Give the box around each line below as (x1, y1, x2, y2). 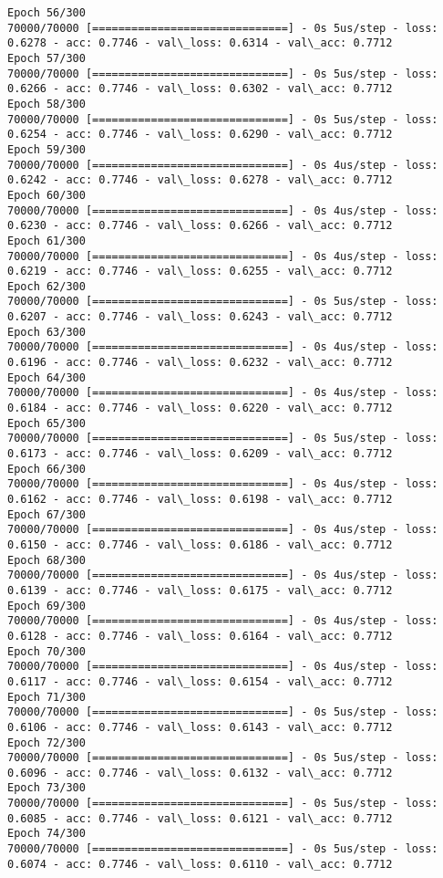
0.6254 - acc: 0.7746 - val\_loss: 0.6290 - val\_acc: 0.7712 (7, 128, 393, 141)
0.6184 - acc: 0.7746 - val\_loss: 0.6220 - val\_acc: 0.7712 (7, 402, 393, 415)
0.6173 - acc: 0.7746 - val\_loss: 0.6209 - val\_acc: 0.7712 (7, 447, 393, 461)
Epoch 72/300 (7, 736, 86, 749)
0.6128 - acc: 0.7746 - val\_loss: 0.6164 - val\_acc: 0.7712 (7, 629, 393, 643)
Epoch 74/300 (7, 827, 86, 841)
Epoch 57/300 (7, 51, 86, 65)
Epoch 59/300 (7, 142, 86, 156)
